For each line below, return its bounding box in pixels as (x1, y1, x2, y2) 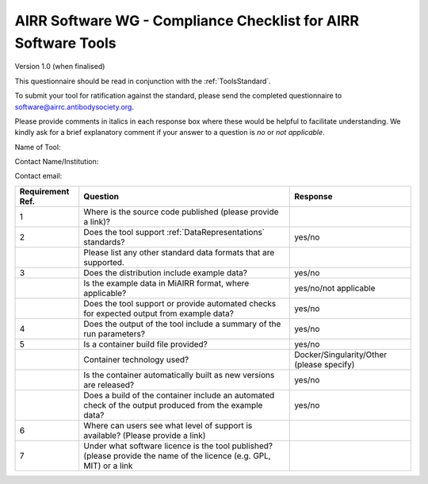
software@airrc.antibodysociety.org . (14, 102, 135, 111)
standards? (83, 236, 125, 248)
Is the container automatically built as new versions (83, 369, 275, 380)
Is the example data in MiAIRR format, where (83, 278, 250, 289)
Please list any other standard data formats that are (83, 247, 275, 258)
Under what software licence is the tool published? (83, 440, 273, 451)
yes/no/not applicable (294, 282, 376, 294)
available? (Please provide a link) (83, 429, 206, 440)
